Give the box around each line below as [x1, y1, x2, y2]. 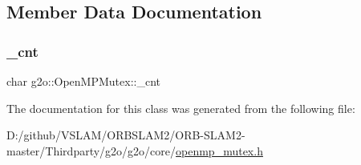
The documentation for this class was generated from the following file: [6, 99, 355, 116]
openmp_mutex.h [176, 142, 263, 159]
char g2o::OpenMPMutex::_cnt [6, 73, 160, 89]
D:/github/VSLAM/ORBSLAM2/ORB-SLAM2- [6, 127, 245, 143]
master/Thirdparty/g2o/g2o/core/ [6, 142, 176, 159]
